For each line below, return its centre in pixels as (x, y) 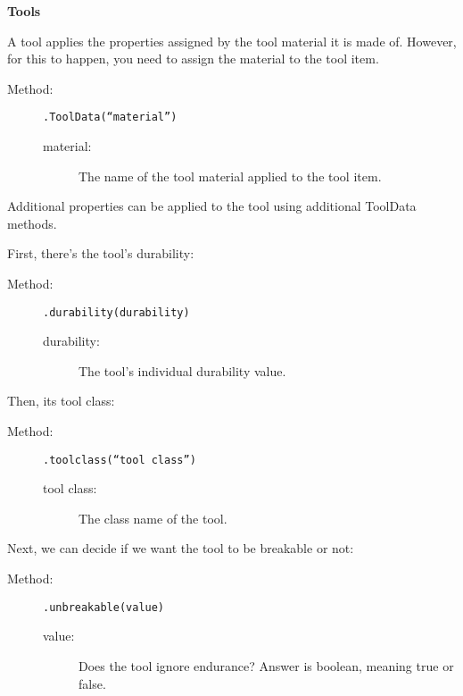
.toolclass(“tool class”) (120, 460)
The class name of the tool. (153, 518)
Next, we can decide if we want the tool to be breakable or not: (181, 548)
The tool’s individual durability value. (182, 370)
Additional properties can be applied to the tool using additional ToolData (212, 206)
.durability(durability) (116, 312)
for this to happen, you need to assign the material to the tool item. (193, 59)
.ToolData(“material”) (110, 117)
